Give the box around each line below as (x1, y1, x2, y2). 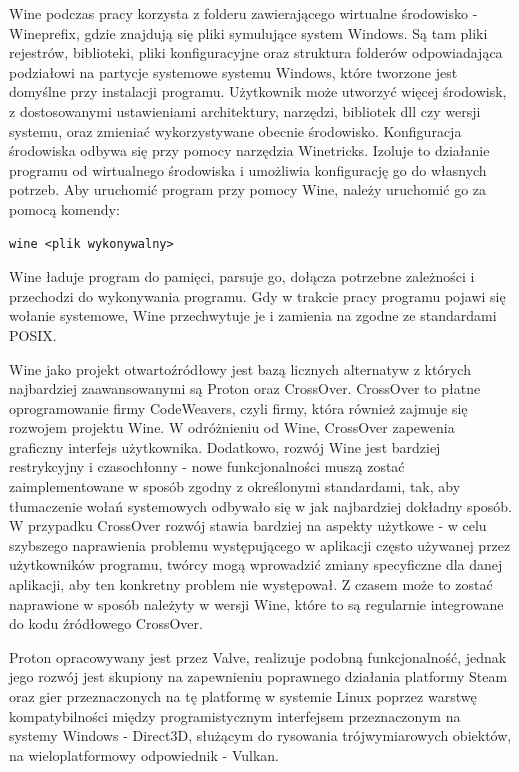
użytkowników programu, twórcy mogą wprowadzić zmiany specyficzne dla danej (9, 554, 503, 575)
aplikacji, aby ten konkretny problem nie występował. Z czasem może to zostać (9, 574, 493, 595)
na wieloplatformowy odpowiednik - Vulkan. (9, 744, 279, 765)
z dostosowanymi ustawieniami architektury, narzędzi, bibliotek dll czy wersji (9, 100, 481, 121)
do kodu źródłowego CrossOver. (9, 613, 203, 634)
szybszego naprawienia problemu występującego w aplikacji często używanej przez (9, 534, 511, 555)
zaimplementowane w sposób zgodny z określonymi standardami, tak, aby (9, 476, 461, 497)
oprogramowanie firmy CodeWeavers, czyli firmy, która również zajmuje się (9, 397, 468, 418)
